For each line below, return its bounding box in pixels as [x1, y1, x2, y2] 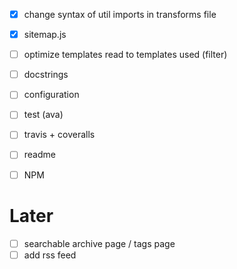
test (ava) [23, 109, 64, 121]
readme [23, 149, 56, 161]
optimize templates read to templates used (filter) [23, 49, 228, 61]
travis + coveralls [23, 129, 96, 141]
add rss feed [23, 249, 77, 261]
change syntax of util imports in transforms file [23, 9, 217, 20]
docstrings [23, 69, 69, 81]
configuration [23, 89, 80, 101]
